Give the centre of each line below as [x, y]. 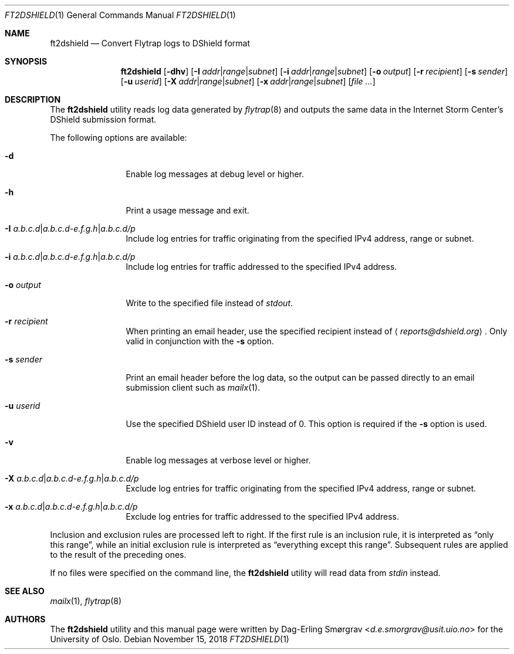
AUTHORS [25, 619]
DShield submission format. [103, 119]
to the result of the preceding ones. [118, 555]
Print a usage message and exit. [187, 210]
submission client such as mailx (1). [193, 387]
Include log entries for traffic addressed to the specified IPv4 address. [261, 267]
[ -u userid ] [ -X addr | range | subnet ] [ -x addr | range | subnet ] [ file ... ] [248, 81]
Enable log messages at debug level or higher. [215, 174]
